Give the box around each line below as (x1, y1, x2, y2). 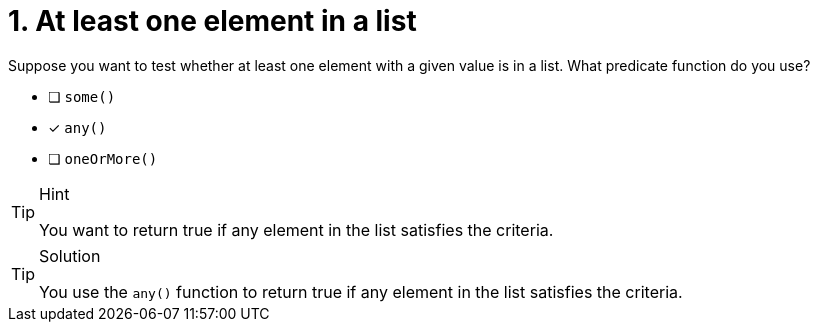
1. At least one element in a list (8, 4, 417, 38)
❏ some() (48, 87, 116, 105)
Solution (39, 245, 101, 266)
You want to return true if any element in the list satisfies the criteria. (39, 219, 554, 240)
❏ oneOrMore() (48, 149, 158, 167)
